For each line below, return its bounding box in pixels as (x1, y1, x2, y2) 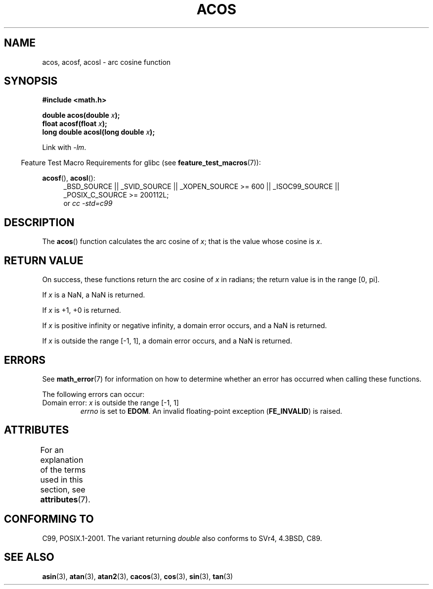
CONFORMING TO (4, 513, 94, 526)
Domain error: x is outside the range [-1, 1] (42, 398, 179, 407)
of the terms (40, 464, 86, 475)
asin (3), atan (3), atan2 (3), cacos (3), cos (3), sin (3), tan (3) (42, 572, 233, 581)
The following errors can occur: (42, 390, 145, 398)
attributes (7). (40, 494, 90, 504)
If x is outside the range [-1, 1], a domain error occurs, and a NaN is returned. (42, 337, 292, 345)
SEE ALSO (4, 551, 54, 564)
